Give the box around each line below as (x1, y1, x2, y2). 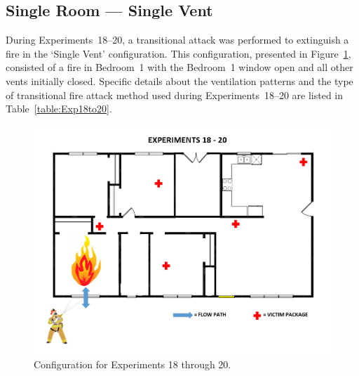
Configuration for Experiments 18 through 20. (34, 357, 231, 371)
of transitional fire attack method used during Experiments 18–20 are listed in (6, 87, 344, 102)
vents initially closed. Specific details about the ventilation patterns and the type (6, 73, 353, 88)
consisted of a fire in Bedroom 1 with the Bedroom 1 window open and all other (6, 60, 353, 74)
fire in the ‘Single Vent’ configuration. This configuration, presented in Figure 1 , (6, 46, 351, 60)
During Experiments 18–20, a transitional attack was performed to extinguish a (6, 32, 349, 47)
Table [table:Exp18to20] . (6, 101, 112, 116)
